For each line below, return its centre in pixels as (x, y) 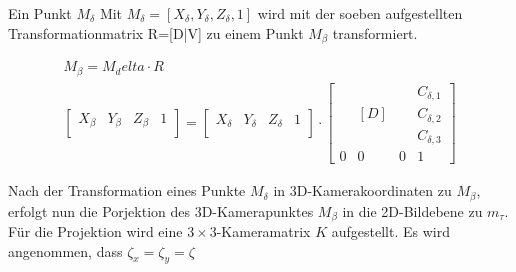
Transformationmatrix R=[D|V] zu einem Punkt (156, 32)
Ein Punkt (40, 13)
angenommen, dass (65, 250)
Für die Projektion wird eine (95, 230)
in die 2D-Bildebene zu (412, 210)
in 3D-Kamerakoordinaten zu (362, 190)
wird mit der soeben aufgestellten (360, 13)
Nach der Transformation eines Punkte (127, 190)
